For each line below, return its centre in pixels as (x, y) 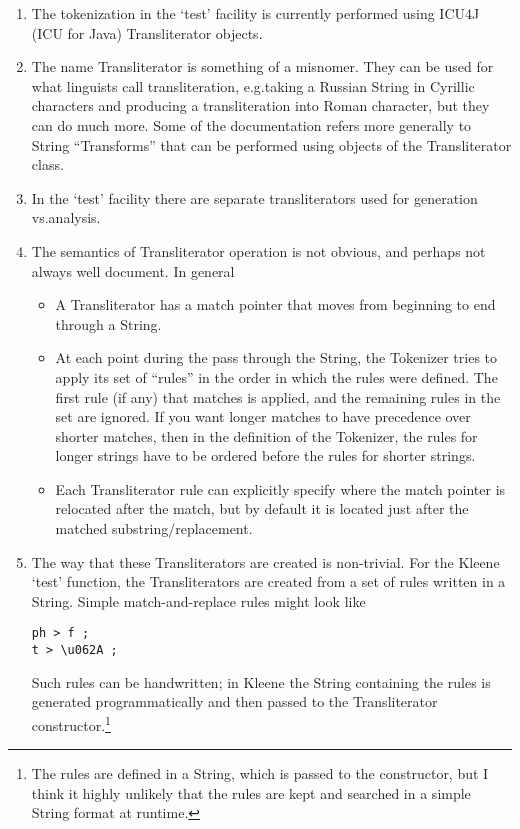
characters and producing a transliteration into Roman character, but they (260, 105)
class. (47, 164)
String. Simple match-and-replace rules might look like (198, 600)
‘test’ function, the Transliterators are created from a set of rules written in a (268, 581)
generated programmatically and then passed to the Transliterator (234, 701)
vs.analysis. (66, 217)
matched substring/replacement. (154, 528)
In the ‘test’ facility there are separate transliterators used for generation (254, 197)
